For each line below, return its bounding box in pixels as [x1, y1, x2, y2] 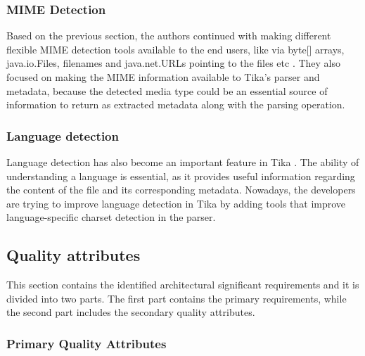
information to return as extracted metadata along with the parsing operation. [6, 97, 345, 112]
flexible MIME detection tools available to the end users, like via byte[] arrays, [6, 42, 345, 56]
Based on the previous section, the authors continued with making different [6, 28, 331, 43]
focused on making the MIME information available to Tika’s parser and [6, 70, 320, 84]
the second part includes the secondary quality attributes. [6, 305, 255, 319]
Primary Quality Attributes [6, 334, 167, 352]
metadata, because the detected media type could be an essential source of [6, 83, 328, 98]
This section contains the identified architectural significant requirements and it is [6, 277, 359, 292]
